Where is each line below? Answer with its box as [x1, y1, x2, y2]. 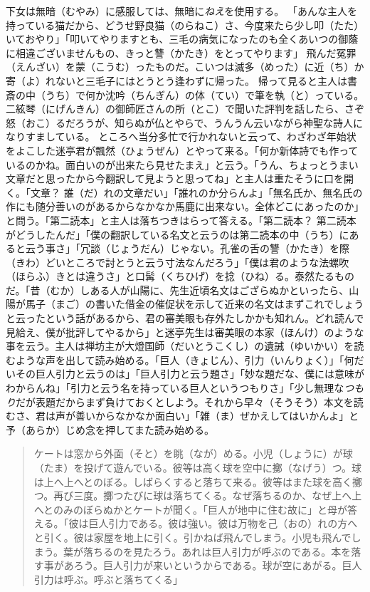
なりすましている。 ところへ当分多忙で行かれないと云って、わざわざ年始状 [6, 129, 356, 144]
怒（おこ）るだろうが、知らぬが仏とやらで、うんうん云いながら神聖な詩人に [6, 115, 363, 130]
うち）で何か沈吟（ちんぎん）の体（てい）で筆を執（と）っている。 [45, 87, 364, 102]
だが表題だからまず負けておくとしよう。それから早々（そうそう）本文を [16, 394, 354, 409]
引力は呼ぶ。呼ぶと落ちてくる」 [33, 571, 184, 586]
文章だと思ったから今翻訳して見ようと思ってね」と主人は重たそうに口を [6, 171, 344, 186]
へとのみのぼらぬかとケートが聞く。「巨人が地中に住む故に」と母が [33, 502, 347, 516]
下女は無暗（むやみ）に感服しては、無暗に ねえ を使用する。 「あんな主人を [6, 4, 357, 18]
